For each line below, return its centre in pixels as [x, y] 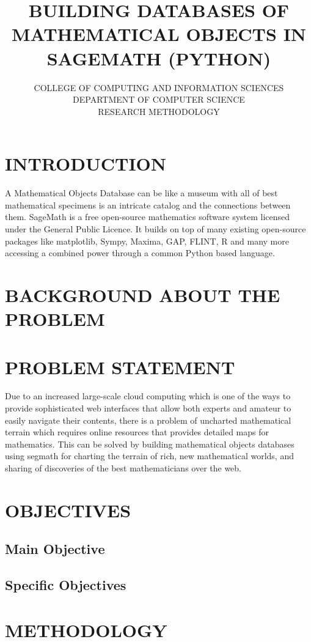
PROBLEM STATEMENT [120, 367]
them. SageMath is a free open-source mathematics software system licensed [148, 217]
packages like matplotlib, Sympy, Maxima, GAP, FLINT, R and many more [147, 241]
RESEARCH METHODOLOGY [159, 111]
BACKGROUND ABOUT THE [143, 294]
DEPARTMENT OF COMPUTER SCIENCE [159, 99]
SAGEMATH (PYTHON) [159, 58]
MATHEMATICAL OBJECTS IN [159, 34]
